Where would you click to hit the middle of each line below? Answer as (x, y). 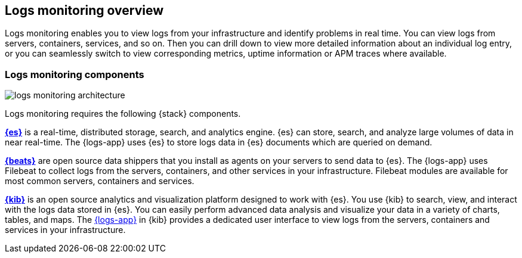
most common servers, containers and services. (100, 181)
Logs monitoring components (75, 74)
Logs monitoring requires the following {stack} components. (123, 114)
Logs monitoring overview (84, 10)
